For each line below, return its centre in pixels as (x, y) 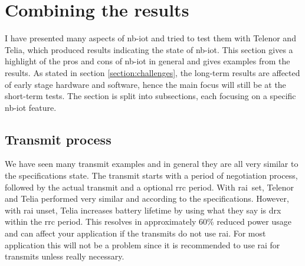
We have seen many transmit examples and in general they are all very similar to (152, 164)
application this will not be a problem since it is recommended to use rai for (142, 244)
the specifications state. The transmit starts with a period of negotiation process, (151, 175)
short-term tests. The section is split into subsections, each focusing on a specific (150, 96)
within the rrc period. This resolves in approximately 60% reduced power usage (148, 221)
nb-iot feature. (31, 107)
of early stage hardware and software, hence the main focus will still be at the (145, 84)
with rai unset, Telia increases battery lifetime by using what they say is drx (143, 210)
